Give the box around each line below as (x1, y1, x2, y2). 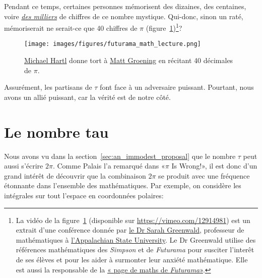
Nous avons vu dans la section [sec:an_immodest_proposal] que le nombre (4, 150, 236, 161)
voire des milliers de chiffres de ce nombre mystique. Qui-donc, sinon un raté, (4, 11, 243, 21)
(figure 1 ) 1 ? (146, 21, 182, 33)
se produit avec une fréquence (158, 170, 250, 181)
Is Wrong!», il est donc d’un (171, 160, 257, 171)
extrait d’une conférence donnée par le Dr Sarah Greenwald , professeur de (16, 225, 244, 235)
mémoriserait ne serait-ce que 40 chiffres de (4, 22, 138, 33)
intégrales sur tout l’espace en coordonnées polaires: (4, 190, 164, 200)
